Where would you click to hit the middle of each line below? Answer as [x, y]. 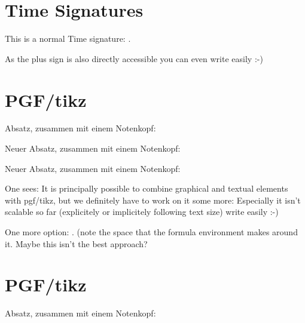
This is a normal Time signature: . [68, 39]
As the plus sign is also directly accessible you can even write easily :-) [134, 58]
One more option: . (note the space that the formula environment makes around [151, 232]
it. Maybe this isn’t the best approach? [76, 243]
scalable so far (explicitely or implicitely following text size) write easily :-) [142, 212]
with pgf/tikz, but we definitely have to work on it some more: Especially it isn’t [153, 200]
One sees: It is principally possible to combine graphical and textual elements [147, 188]
